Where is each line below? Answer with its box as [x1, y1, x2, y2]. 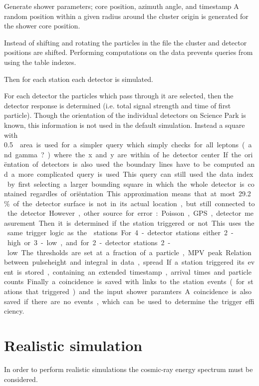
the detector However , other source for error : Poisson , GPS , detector [7, 208, 242, 218]
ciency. [4, 306, 24, 316]
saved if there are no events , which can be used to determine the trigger [4, 296, 242, 306]
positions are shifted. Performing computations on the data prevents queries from [4, 47, 253, 57]
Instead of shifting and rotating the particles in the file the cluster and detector [4, 37, 247, 47]
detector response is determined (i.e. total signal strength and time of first [4, 100, 231, 110]
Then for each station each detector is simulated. [4, 73, 153, 84]
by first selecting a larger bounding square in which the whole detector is [7, 178, 245, 189]
